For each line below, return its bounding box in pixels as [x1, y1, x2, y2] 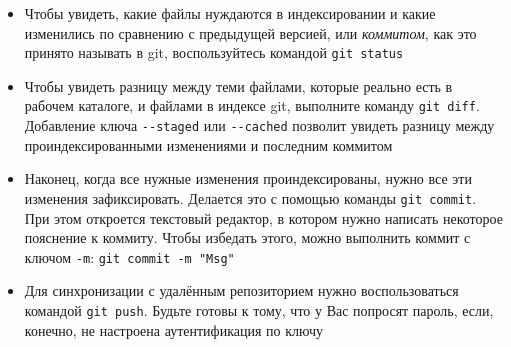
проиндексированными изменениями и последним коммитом [24, 134, 393, 155]
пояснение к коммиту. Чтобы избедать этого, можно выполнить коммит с [24, 227, 471, 248]
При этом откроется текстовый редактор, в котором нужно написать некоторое [24, 207, 503, 228]
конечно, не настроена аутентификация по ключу [24, 319, 323, 340]
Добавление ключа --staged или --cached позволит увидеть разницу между [24, 115, 495, 136]
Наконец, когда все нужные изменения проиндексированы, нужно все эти [24, 168, 472, 189]
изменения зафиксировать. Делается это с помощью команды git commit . [24, 187, 477, 208]
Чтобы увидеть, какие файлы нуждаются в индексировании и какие [24, 3, 436, 23]
